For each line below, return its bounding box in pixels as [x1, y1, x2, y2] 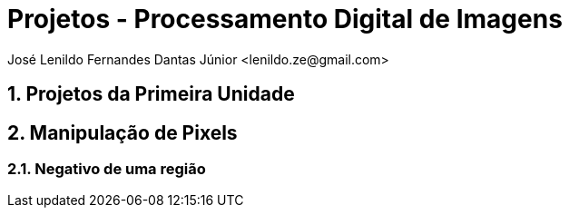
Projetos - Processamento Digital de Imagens [7, 4, 563, 34]
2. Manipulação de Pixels [7, 121, 238, 144]
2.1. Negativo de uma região [7, 160, 206, 179]
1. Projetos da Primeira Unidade [7, 83, 295, 106]
